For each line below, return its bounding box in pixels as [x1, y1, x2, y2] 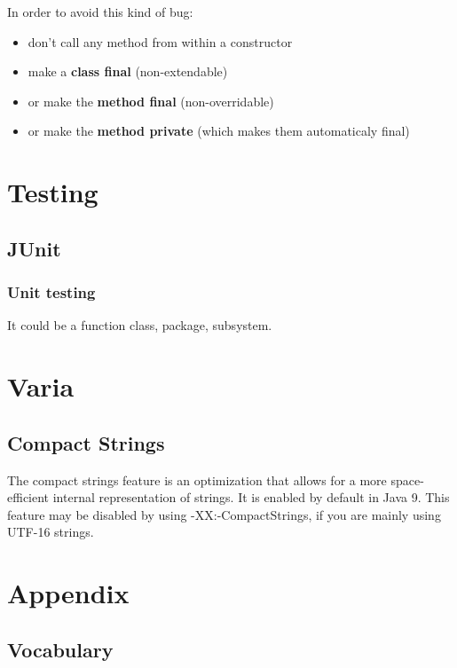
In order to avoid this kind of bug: [7, 3, 193, 20]
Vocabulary [7, 635, 114, 663]
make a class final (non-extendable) [28, 62, 228, 81]
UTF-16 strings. [7, 523, 94, 541]
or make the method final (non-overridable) [28, 91, 274, 110]
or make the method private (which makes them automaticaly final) [28, 122, 410, 140]
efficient [7, 488, 50, 507]
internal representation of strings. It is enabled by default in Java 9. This [52, 488, 450, 507]
